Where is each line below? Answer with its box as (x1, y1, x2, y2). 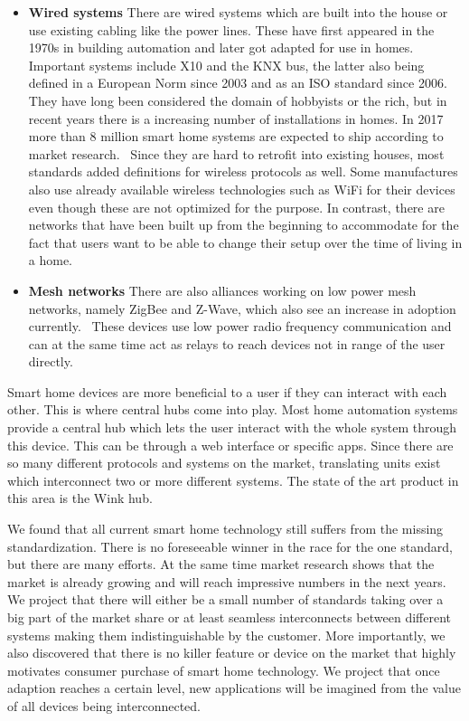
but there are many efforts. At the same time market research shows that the (7, 555, 435, 574)
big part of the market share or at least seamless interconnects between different (7, 608, 452, 626)
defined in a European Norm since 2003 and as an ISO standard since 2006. (28, 73, 447, 92)
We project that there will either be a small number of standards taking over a (7, 590, 444, 609)
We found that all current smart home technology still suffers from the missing (7, 519, 444, 538)
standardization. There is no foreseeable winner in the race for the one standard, (7, 536, 453, 555)
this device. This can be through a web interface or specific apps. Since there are (7, 435, 454, 454)
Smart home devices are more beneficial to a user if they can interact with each (7, 382, 447, 401)
